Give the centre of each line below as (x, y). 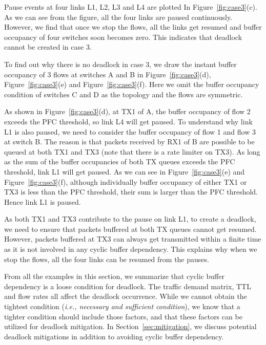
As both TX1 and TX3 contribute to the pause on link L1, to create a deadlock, (130, 219)
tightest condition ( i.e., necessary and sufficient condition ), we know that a (122, 306)
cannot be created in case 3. (48, 47)
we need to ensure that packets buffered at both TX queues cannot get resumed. (130, 229)
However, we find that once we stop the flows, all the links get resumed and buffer (133, 27)
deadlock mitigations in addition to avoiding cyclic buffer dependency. (114, 336)
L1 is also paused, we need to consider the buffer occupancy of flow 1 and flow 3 (130, 131)
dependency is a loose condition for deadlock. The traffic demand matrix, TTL (128, 286)
